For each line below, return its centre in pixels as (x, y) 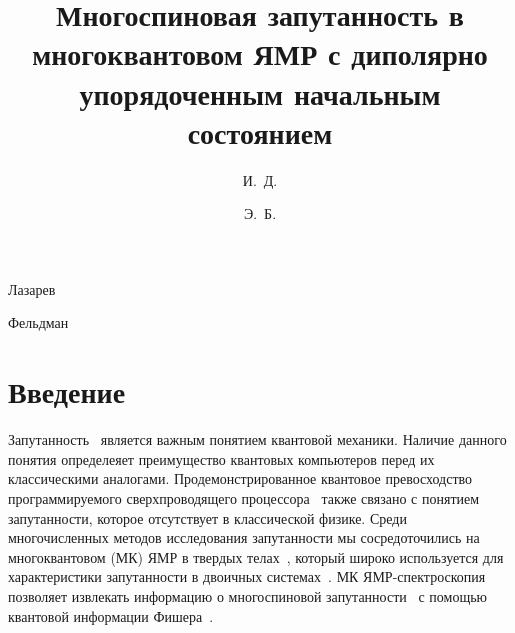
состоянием (260, 131)
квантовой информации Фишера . (111, 615)
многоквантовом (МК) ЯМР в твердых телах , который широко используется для (256, 556)
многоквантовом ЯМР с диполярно (260, 53)
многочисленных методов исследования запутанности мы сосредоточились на (244, 537)
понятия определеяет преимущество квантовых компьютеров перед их (221, 458)
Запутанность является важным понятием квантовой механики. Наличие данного (257, 439)
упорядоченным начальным (260, 92)
